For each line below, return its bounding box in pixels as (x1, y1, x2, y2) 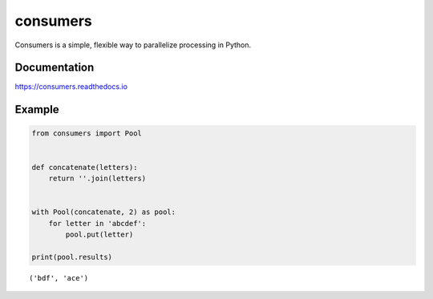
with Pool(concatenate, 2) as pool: (31, 208, 176, 216)
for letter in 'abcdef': (48, 219, 147, 228)
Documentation (14, 61, 95, 75)
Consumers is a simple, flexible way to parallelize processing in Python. (14, 40, 252, 50)
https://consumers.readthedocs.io (14, 82, 128, 91)
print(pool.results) (31, 253, 112, 261)
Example (14, 103, 59, 116)
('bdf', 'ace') (29, 273, 89, 282)
